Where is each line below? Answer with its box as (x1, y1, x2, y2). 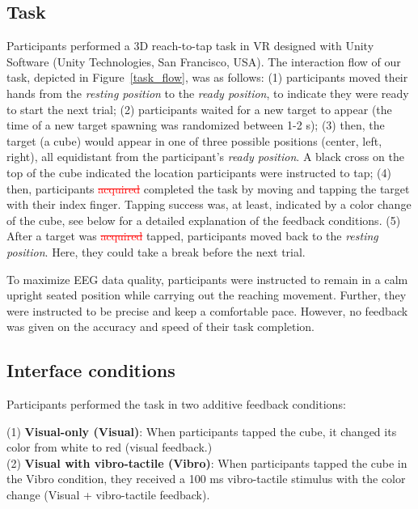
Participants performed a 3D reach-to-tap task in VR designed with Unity (6, 37, 374, 54)
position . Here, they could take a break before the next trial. (6, 243, 306, 260)
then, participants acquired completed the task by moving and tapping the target (6, 180, 410, 197)
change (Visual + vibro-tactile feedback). (6, 486, 210, 503)
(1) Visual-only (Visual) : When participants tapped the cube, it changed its (6, 422, 397, 439)
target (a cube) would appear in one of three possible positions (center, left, (6, 132, 382, 149)
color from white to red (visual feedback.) (6, 439, 213, 456)
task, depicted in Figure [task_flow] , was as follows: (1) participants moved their (6, 69, 408, 86)
